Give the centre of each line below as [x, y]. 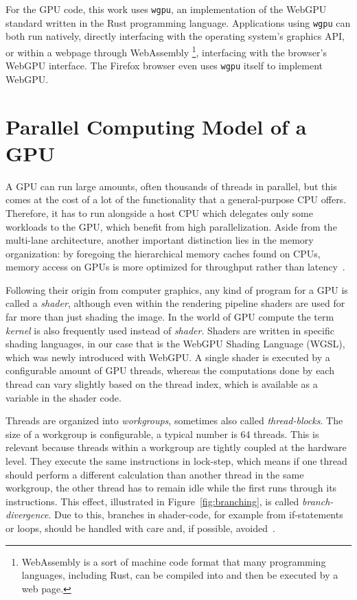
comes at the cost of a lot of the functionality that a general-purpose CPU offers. [176, 199]
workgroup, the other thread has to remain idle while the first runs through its [171, 488]
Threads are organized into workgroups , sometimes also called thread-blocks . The [174, 420]
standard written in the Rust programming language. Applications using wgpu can [178, 22]
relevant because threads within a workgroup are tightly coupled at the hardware [176, 447]
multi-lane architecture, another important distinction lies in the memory [160, 240]
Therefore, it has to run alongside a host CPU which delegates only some [159, 212]
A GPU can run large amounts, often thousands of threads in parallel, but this [171, 186]
